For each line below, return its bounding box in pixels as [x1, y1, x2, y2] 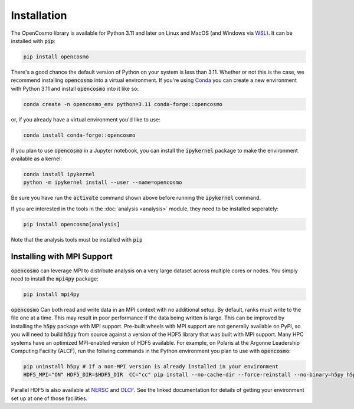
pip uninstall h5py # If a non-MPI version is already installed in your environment [23, 363, 278, 370]
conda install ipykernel [23, 171, 96, 177]
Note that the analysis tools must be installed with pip [11, 236, 143, 243]
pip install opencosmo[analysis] [23, 221, 120, 227]
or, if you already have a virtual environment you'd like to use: [11, 116, 160, 123]
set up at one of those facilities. [11, 395, 88, 402]
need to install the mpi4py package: [11, 275, 99, 282]
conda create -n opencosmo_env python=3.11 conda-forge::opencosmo [23, 101, 223, 107]
